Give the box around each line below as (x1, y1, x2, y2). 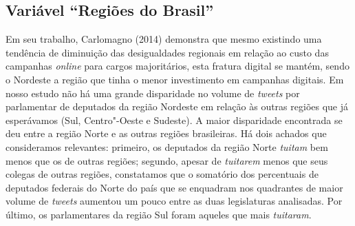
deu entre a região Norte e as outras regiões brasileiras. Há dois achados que (6, 126, 327, 141)
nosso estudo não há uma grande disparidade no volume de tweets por (6, 85, 300, 100)
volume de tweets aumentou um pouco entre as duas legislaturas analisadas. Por (6, 194, 343, 208)
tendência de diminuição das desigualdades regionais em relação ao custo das (6, 45, 329, 59)
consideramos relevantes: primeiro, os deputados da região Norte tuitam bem (6, 139, 328, 154)
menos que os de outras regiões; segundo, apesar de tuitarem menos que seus (6, 153, 328, 167)
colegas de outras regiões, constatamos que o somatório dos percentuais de (6, 167, 319, 181)
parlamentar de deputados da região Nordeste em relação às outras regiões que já (6, 99, 349, 114)
